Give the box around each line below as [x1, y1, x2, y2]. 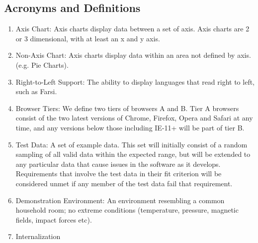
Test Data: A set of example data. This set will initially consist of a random [15, 139, 248, 149]
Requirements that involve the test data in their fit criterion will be [15, 168, 222, 179]
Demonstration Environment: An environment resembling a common [15, 195, 225, 205]
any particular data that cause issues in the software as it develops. [15, 158, 221, 169]
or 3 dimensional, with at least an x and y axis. [15, 33, 160, 43]
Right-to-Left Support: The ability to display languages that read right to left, [15, 76, 255, 87]
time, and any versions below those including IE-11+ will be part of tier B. [15, 122, 245, 132]
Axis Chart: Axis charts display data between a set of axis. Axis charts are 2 [15, 23, 250, 34]
